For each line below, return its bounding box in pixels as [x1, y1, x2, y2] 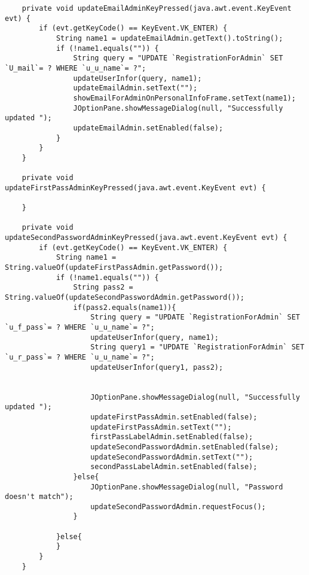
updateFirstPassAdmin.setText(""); [90, 422, 232, 431]
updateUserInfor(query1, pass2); [90, 363, 224, 372]
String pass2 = [73, 283, 133, 292]
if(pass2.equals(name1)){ [73, 303, 176, 312]
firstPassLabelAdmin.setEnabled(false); [90, 433, 253, 442]
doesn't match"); [5, 492, 74, 501]
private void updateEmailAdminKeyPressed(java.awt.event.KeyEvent [22, 4, 292, 13]
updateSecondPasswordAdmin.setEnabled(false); [90, 442, 279, 451]
